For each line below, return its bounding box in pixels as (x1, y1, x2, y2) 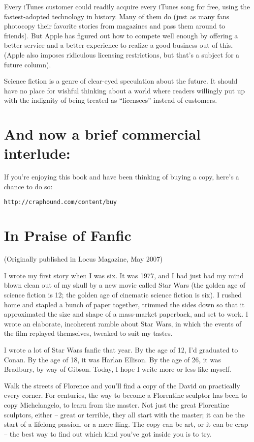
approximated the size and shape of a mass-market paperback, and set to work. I (4, 309, 248, 319)
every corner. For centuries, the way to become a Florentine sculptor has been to (4, 390, 248, 400)
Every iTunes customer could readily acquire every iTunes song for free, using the (4, 1, 250, 11)
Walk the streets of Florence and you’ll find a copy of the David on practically (4, 380, 240, 390)
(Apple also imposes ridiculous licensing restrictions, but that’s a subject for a (4, 49, 240, 59)
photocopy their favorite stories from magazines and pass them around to (4, 21, 225, 31)
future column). (4, 59, 51, 69)
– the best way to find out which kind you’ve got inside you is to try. (4, 428, 212, 439)
